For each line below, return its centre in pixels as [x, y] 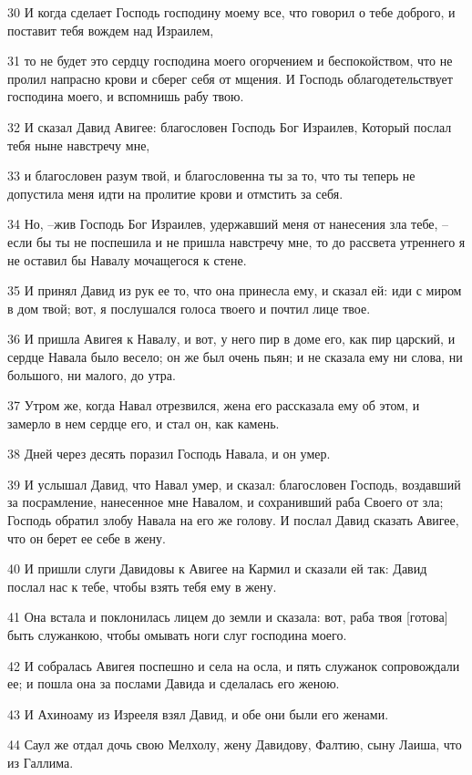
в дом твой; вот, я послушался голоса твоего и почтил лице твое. [189, 308]
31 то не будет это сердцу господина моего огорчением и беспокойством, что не [230, 61]
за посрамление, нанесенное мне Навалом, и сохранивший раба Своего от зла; [226, 502]
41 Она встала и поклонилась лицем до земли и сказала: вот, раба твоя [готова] [228, 617]
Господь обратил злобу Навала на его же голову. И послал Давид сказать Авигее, [233, 520]
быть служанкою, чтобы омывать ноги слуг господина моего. [177, 635]
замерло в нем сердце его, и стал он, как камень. [144, 423]
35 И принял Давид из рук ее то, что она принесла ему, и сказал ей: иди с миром [235, 290]
